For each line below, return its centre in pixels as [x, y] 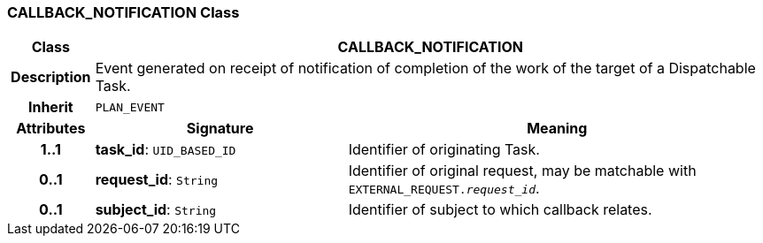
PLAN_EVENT [130, 107]
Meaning [557, 129]
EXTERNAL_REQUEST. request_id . [444, 189]
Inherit [50, 107]
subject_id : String [156, 210]
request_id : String [157, 180]
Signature [220, 129]
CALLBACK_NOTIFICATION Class [123, 12]
